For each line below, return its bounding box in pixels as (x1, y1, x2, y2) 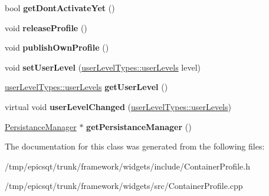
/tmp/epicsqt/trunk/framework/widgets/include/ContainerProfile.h (5, 160, 250, 172)
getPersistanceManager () (86, 120, 192, 132)
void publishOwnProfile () (5, 41, 109, 54)
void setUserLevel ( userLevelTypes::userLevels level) (5, 61, 201, 73)
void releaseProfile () (5, 21, 87, 34)
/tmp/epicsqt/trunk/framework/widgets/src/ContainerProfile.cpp (5, 180, 243, 192)
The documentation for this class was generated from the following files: (5, 140, 265, 152)
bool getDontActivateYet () (5, 2, 115, 14)
